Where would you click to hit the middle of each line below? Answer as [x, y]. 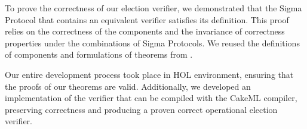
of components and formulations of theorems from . [99, 54]
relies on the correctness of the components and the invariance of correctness [145, 31]
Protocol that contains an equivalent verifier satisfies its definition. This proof [147, 19]
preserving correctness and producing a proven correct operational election [141, 109]
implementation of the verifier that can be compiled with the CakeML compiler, [151, 98]
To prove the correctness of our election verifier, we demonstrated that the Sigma [153, 8]
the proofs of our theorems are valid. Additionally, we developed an [128, 86]
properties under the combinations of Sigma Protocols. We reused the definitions [152, 43]
